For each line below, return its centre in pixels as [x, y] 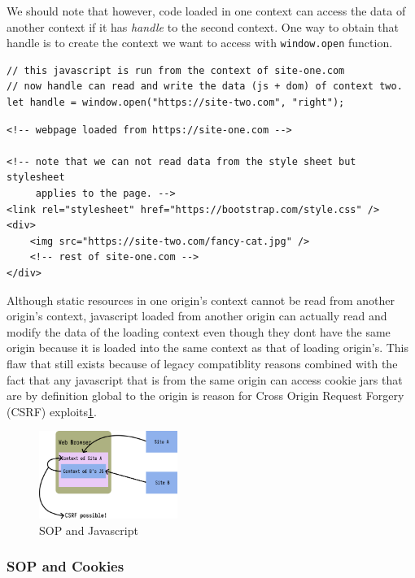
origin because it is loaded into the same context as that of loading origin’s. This [208, 348]
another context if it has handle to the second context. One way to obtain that [203, 26]
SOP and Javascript [89, 530]
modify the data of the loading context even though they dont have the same [199, 331]
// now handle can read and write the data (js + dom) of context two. [205, 87]
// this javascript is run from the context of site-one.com [176, 70]
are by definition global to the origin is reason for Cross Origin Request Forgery [205, 395]
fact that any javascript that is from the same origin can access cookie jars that [205, 379]
